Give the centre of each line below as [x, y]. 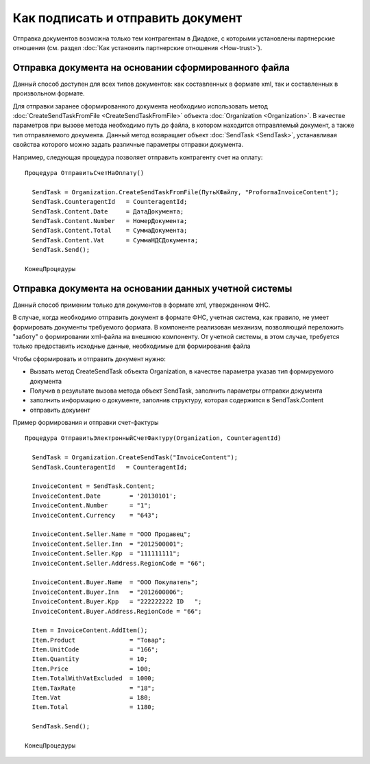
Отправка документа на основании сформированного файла [151, 68]
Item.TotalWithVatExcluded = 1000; [94, 679]
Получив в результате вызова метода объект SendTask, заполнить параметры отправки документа [176, 391]
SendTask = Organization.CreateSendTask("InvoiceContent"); [135, 458]
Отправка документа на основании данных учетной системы [152, 288]
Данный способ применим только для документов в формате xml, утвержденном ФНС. [141, 305]
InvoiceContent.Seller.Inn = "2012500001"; [108, 544]
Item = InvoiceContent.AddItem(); [90, 630]
